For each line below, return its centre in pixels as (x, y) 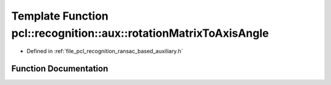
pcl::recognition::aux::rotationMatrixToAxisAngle (140, 33)
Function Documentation (60, 69)
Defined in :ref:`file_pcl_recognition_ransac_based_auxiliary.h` (105, 51)
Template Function (60, 16)
